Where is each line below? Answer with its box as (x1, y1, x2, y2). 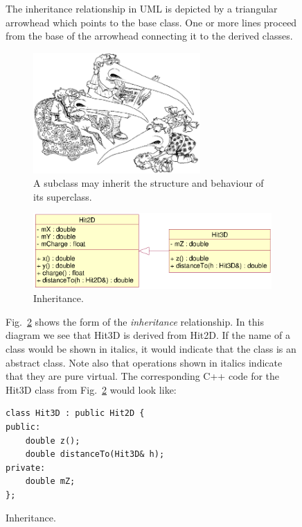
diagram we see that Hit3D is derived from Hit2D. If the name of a (6, 328, 290, 342)
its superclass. (33, 189, 92, 203)
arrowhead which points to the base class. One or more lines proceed (6, 15, 297, 29)
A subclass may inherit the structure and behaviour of (33, 176, 264, 190)
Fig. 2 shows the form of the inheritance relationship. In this (6, 314, 264, 328)
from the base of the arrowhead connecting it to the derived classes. (6, 28, 293, 43)
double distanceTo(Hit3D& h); (25, 449, 165, 460)
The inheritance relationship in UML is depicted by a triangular (6, 1, 278, 15)
